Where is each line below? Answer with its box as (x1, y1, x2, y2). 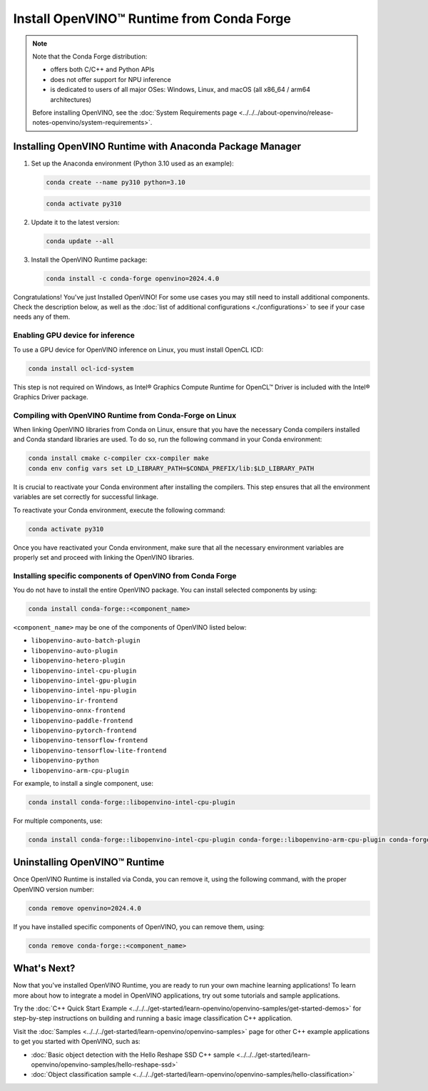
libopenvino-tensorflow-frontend (31, 737, 148, 744)
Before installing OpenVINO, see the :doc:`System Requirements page (32, 108, 238, 117)
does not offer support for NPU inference (50, 75, 171, 83)
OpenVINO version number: (13, 885, 94, 893)
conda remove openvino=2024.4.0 (28, 904, 142, 912)
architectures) (50, 95, 92, 103)
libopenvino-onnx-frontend (31, 707, 126, 714)
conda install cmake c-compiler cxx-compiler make (28, 454, 210, 463)
